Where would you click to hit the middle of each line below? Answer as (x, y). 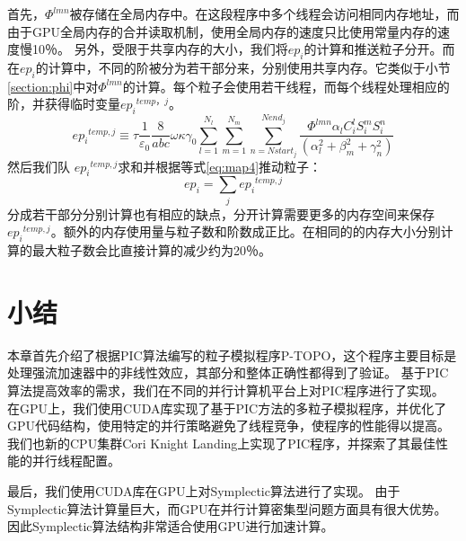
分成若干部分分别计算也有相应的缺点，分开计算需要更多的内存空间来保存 (221, 213)
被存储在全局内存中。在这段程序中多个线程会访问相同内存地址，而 (264, 13)
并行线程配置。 (76, 461)
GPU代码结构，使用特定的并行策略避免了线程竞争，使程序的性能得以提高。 (229, 426)
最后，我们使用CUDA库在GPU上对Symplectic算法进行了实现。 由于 (204, 491)
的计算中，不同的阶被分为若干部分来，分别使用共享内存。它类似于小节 (243, 67)
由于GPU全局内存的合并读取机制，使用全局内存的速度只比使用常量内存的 (223, 31)
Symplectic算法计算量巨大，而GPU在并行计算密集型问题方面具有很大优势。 (227, 508)
